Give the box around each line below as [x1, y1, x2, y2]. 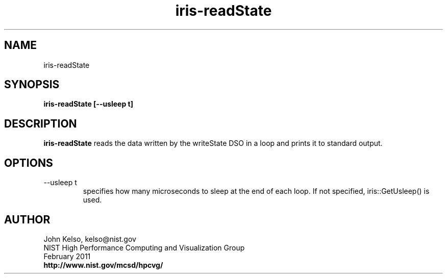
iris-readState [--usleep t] [43, 99, 134, 109]
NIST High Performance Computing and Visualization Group [43, 243, 245, 252]
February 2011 [43, 251, 91, 261]
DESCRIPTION [4, 117, 77, 130]
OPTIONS [4, 156, 53, 169]
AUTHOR [4, 213, 51, 226]
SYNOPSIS [4, 78, 60, 91]
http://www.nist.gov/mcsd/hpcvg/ [43, 260, 163, 269]
